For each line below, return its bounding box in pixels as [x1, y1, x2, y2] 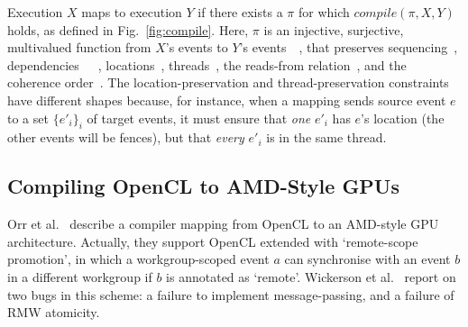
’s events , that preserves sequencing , [239, 38, 458, 57]
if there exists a [197, 3, 283, 21]
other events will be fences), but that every [7, 128, 244, 147]
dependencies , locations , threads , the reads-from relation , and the [7, 55, 407, 74]
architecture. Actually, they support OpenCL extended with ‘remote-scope [7, 232, 418, 250]
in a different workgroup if [7, 267, 152, 286]
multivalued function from [7, 38, 151, 57]
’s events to [165, 38, 228, 57]
